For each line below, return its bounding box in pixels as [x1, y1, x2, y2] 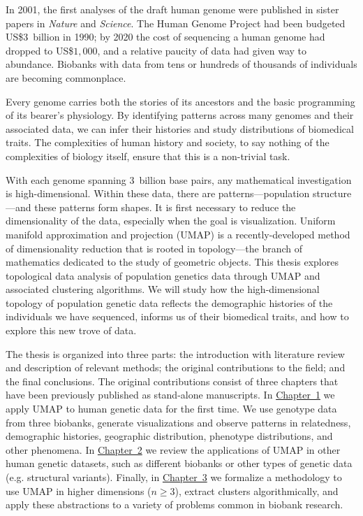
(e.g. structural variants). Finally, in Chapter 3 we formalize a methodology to [6, 470, 342, 484]
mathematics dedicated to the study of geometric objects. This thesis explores [6, 255, 339, 269]
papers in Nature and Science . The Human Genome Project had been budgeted [6, 15, 346, 30]
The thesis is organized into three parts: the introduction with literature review [6, 346, 345, 361]
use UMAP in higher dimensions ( [6, 483, 151, 498]
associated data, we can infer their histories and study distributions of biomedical [6, 121, 354, 136]
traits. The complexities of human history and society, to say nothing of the [6, 135, 329, 150]
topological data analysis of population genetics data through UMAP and [6, 268, 320, 282]
